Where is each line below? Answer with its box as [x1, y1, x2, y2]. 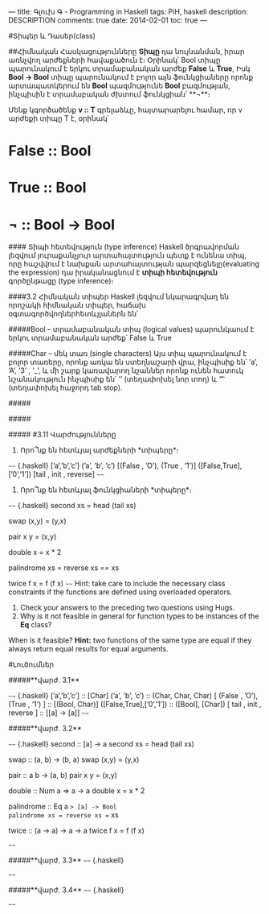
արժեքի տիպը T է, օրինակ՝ [8, 114, 110, 123]
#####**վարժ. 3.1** [8, 676, 80, 685]
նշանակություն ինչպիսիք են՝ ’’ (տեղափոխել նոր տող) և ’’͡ [8, 374, 223, 384]
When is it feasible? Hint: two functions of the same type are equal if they [8, 635, 252, 645]
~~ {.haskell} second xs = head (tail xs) [8, 501, 137, 511]
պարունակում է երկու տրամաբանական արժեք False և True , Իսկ [8, 64, 251, 73]
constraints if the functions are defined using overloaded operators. [8, 587, 233, 597]
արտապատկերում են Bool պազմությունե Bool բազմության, [8, 81, 230, 90]
